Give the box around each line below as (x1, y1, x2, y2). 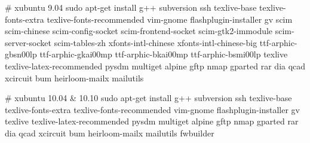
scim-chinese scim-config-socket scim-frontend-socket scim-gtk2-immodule (5, 25, 273, 37)
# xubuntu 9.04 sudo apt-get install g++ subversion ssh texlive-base (5, 1, 257, 13)
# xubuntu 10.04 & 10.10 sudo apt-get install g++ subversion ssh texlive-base (5, 92, 292, 104)
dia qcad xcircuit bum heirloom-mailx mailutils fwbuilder (5, 126, 214, 139)
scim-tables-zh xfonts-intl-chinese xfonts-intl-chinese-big (54, 36, 257, 48)
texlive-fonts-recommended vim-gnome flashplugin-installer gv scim (47, 13, 293, 25)
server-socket (5, 36, 51, 48)
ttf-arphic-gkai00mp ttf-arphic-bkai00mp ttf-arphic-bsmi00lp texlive (39, 48, 288, 60)
